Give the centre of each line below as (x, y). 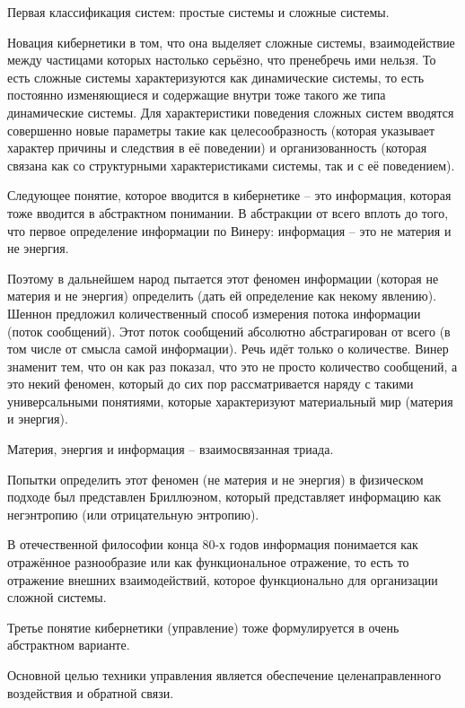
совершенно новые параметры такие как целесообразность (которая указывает (221, 130)
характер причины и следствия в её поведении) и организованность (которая (217, 148)
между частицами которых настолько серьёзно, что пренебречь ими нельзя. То (222, 60)
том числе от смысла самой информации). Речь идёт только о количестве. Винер (228, 349)
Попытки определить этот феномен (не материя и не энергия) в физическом (215, 479)
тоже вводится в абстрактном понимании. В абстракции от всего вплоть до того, (228, 212)
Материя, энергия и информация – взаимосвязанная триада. (171, 449)
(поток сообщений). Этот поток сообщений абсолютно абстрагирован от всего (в (229, 331)
